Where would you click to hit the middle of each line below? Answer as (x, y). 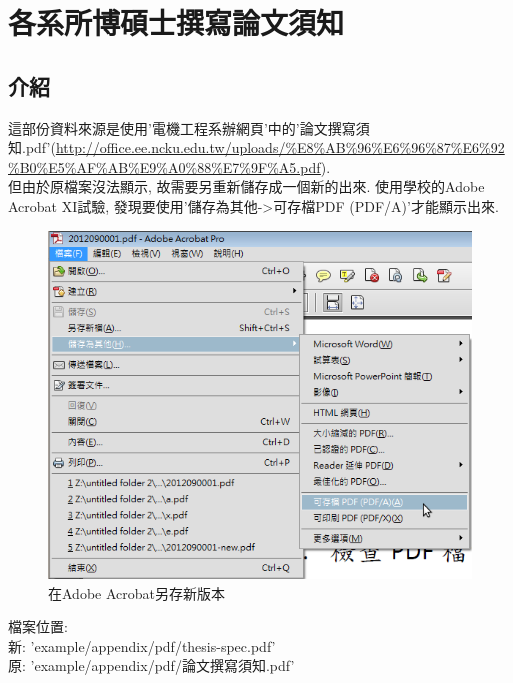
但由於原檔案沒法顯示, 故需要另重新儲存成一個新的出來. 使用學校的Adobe (246, 186)
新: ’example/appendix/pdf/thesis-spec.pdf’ (142, 645)
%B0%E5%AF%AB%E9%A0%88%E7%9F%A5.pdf (164, 166)
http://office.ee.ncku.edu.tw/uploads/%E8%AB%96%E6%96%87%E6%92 (280, 147)
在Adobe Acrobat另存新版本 (136, 592)
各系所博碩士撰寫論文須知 (176, 22)
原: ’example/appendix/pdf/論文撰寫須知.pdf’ (151, 665)
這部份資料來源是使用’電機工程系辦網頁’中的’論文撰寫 (182, 127)
